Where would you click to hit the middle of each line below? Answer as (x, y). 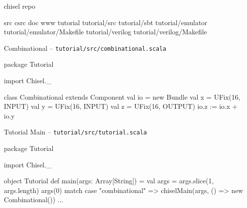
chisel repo (20, 6)
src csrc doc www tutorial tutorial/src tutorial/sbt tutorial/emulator (106, 22)
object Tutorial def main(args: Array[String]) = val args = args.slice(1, (109, 181)
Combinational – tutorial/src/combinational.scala (85, 48)
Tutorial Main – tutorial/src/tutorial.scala (76, 132)
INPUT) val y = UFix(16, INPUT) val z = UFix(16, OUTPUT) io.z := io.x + (121, 106)
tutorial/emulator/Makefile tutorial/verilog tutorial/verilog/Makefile (106, 32)
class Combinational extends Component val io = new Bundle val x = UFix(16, (122, 97)
